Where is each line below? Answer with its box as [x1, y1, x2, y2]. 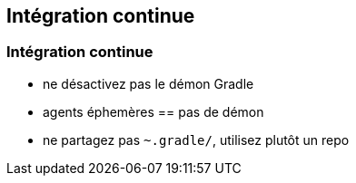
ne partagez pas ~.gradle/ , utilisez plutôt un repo [43, 131, 350, 148]
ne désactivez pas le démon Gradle [43, 75, 254, 91]
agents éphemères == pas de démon [43, 103, 264, 120]
